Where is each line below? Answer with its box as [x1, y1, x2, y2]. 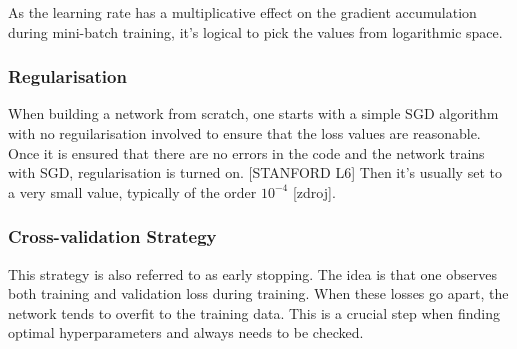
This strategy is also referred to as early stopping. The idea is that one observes [8, 263, 497, 284]
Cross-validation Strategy [8, 224, 217, 249]
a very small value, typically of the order [8, 181, 257, 202]
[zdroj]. [292, 181, 336, 202]
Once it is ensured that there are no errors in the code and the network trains [8, 142, 485, 163]
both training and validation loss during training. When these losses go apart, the [8, 283, 509, 304]
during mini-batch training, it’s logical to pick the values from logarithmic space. [8, 21, 503, 42]
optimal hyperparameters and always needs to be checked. [8, 322, 364, 343]
